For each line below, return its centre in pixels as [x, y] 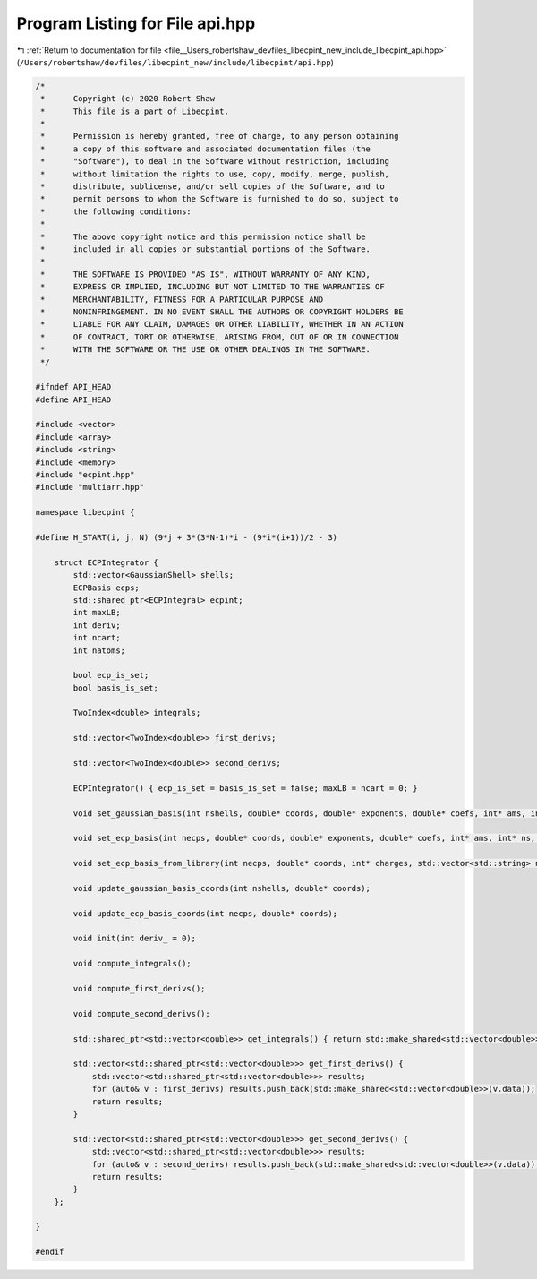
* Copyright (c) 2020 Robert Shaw [128, 99]
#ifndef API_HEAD [73, 387]
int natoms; [99, 650]
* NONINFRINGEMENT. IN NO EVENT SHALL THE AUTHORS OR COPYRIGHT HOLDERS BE [222, 312]
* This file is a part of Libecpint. [135, 111]
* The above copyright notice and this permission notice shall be [203, 236]
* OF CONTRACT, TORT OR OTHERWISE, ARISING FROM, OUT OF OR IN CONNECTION [220, 337]
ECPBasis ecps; [107, 588]
